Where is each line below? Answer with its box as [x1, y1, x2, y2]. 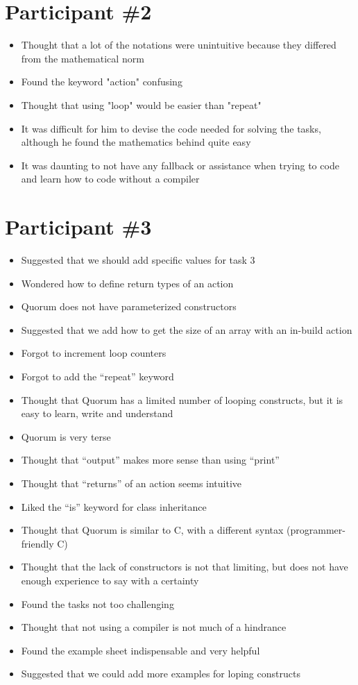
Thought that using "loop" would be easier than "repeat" [21, 97, 262, 112]
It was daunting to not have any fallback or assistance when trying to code [21, 158, 339, 172]
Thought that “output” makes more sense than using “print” [21, 453, 280, 467]
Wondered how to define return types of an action [21, 276, 234, 290]
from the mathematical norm [21, 51, 144, 65]
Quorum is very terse [21, 429, 111, 443]
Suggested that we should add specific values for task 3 [21, 253, 255, 267]
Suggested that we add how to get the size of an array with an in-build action [21, 322, 352, 337]
